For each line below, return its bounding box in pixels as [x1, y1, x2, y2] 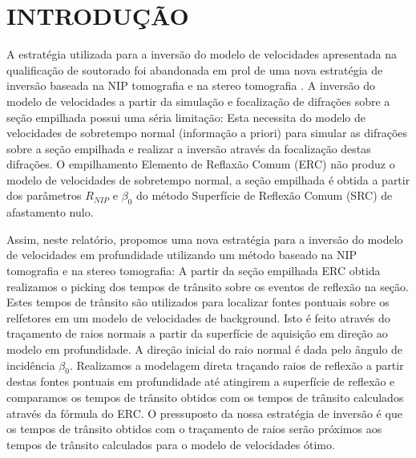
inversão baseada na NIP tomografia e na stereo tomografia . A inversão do [6, 77, 375, 94]
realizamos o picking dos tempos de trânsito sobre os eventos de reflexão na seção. [6, 278, 409, 294]
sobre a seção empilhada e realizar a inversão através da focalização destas [6, 140, 371, 156]
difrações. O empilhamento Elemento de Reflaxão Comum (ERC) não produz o [6, 156, 395, 172]
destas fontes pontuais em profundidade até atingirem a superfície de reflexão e [6, 373, 395, 390]
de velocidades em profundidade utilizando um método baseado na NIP [6, 246, 357, 263]
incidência [6, 356, 55, 373]
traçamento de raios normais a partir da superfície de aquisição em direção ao [6, 325, 388, 342]
